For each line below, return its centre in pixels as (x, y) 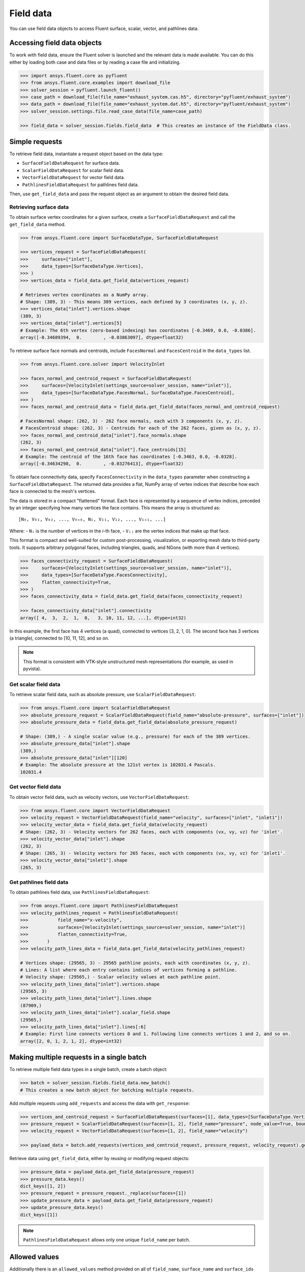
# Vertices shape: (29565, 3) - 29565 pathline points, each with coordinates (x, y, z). (135, 963)
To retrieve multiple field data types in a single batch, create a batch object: (88, 1069)
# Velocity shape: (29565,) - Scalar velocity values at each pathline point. (120, 977)
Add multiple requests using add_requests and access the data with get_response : (100, 1103)
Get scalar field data (35, 684)
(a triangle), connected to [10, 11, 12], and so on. (59, 638)
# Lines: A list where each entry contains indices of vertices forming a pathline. (129, 970)
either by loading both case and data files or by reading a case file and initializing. (95, 62)
